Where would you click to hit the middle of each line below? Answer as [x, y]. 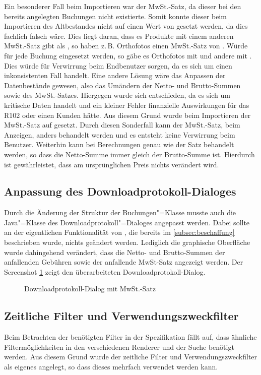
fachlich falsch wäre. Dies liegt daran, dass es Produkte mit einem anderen [119, 36]
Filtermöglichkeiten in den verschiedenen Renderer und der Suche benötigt [119, 347]
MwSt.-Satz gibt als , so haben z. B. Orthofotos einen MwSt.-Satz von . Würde [126, 46]
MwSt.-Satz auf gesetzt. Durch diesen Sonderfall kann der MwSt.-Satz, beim [122, 125]
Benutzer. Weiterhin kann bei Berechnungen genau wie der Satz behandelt [119, 144]
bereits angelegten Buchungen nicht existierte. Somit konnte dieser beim [115, 16]
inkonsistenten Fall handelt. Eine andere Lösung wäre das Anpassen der [115, 75]
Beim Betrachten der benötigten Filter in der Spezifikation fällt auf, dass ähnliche [130, 337]
